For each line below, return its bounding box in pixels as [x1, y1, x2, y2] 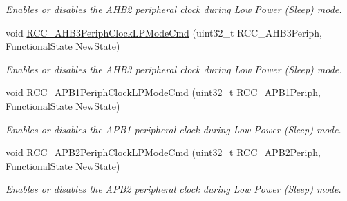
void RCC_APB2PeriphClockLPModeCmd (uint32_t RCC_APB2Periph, [6, 145, 321, 160]
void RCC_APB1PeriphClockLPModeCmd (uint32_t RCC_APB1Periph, [6, 85, 321, 99]
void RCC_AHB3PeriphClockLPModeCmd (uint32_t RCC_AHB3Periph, [6, 25, 322, 39]
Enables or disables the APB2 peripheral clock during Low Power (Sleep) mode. [6, 182, 341, 196]
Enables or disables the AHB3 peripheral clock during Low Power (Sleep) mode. [6, 61, 342, 76]
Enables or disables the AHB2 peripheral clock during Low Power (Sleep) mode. [6, 2, 342, 16]
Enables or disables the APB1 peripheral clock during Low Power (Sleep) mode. [6, 122, 341, 136]
